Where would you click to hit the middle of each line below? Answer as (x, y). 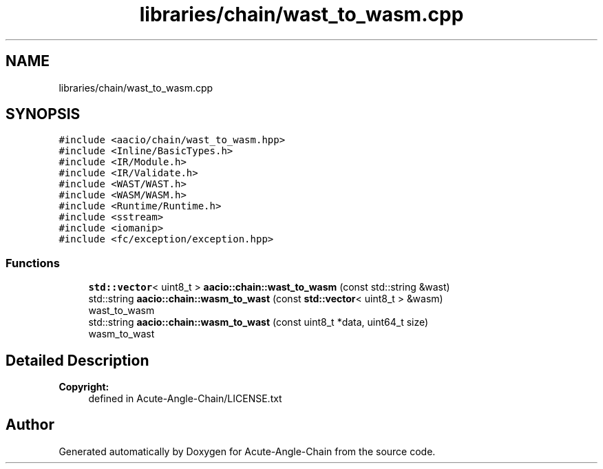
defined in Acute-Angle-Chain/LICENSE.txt (185, 399)
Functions (33, 263)
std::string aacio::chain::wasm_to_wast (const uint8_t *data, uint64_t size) (258, 322)
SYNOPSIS (43, 114)
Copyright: (84, 387)
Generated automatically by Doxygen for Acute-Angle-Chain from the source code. (247, 451)
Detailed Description (77, 360)
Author (30, 425)
